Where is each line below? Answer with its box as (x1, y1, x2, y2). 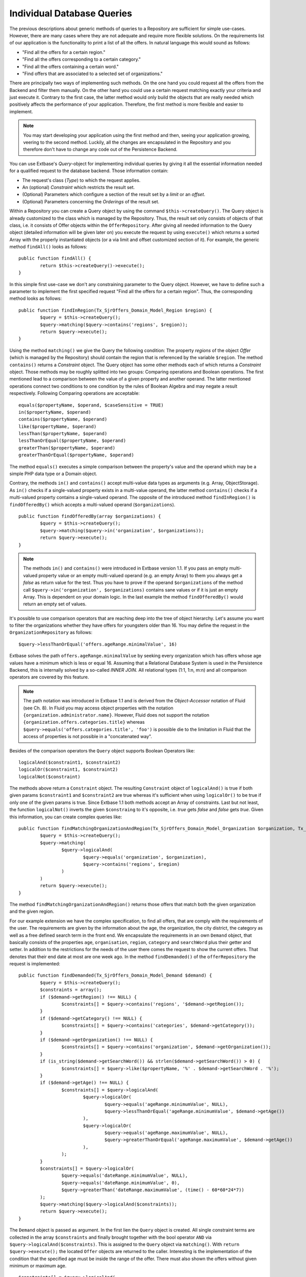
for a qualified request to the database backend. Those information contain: (9, 168, 168, 174)
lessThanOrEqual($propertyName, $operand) (18, 438, 126, 444)
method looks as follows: (9, 295, 62, 301)
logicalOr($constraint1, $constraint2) (18, 767, 118, 772)
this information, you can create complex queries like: (9, 814, 122, 820)
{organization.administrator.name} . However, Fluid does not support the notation (23, 712, 210, 718)
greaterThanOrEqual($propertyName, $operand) (18, 452, 135, 458)
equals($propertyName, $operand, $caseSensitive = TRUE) (18, 402, 164, 408)
